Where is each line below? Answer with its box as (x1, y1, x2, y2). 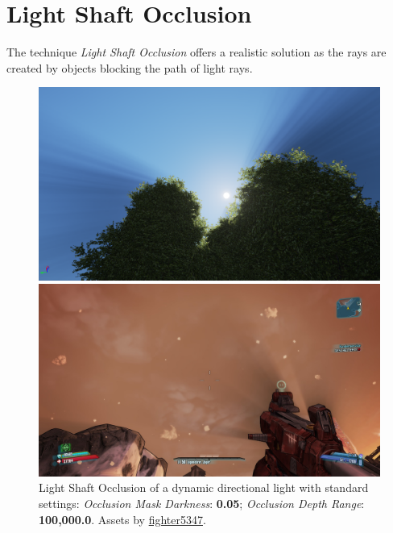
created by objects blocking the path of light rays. (6, 59, 253, 76)
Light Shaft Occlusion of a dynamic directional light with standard (39, 479, 369, 496)
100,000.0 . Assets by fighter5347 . (39, 510, 206, 527)
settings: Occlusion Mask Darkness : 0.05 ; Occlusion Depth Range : (39, 494, 365, 511)
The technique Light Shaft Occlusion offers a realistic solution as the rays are (6, 44, 387, 60)
